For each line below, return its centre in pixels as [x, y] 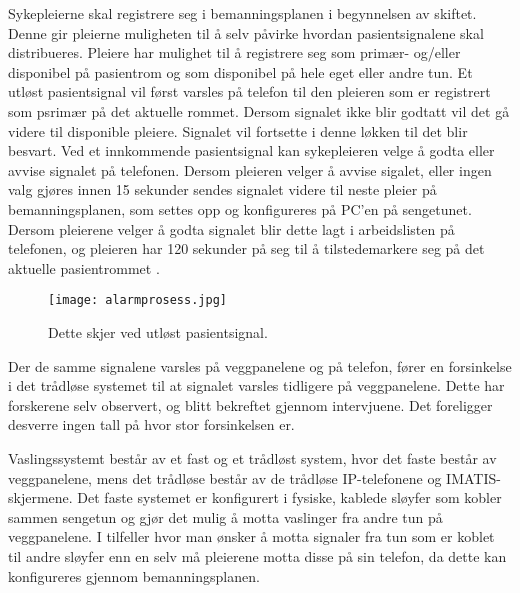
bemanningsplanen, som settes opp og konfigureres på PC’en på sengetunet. [240, 208]
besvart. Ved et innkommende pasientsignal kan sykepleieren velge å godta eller [251, 150]
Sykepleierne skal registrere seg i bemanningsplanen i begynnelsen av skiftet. [242, 13]
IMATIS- [473, 477]
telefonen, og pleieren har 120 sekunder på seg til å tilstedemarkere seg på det [246, 248]
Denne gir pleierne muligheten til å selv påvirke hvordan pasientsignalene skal [246, 32]
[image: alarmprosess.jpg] [137, 300]
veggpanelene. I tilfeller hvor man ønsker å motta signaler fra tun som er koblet [251, 536]
